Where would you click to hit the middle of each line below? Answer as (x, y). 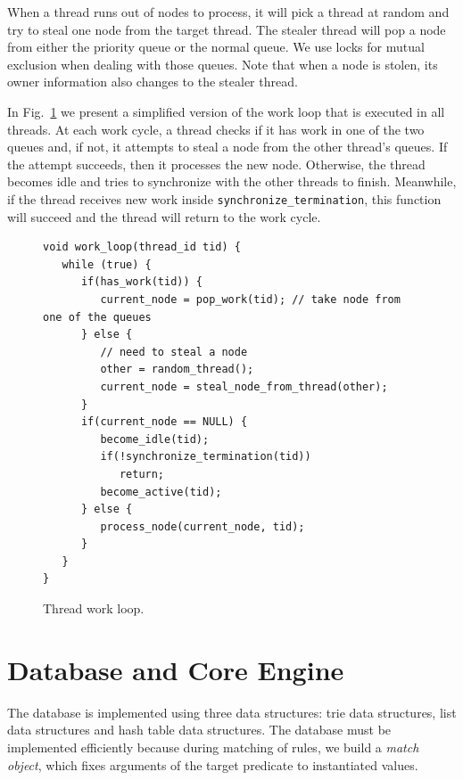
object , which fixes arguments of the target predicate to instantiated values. (213, 764)
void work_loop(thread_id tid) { (142, 247)
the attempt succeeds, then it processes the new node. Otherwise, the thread (216, 164)
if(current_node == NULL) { (164, 422)
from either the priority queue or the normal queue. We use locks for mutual (216, 47)
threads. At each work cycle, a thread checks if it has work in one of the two (216, 129)
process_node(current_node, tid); (203, 526)
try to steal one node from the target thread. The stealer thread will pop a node (227, 29)
